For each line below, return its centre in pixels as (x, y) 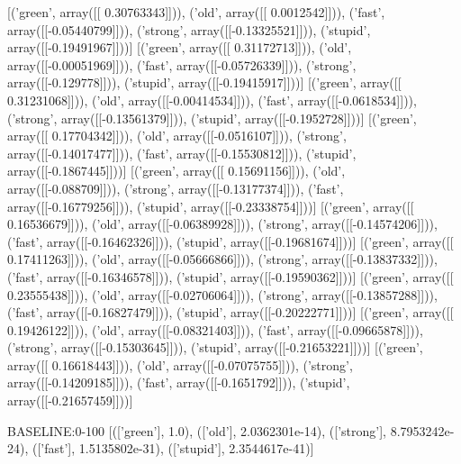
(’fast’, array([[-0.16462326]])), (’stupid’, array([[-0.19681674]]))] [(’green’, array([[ (230, 241)
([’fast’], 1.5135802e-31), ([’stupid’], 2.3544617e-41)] (173, 448)
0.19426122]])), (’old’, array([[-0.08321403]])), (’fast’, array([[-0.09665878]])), (215, 329)
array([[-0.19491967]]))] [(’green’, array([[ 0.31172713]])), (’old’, (180, 47)
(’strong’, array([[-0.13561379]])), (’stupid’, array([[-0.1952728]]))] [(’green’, (212, 118)
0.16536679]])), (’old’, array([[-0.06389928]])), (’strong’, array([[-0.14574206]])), (222, 224)
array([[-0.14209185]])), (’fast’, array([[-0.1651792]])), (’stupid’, (179, 382)
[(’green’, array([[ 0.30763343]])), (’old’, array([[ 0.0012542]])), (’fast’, (196, 12)
